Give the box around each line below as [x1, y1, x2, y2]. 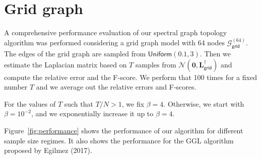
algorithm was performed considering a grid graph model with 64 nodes [4, 37, 225, 48]
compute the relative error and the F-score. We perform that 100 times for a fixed [4, 71, 257, 82]
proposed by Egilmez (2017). [4, 145, 92, 155]
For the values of [4, 98, 56, 109]
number [4, 82, 28, 92]
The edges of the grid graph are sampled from [4, 48, 146, 58]
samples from [135, 59, 176, 69]
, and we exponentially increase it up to [31, 108, 154, 119]
